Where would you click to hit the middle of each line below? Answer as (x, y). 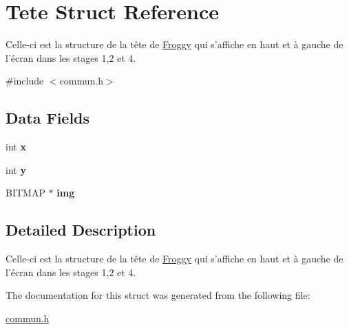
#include (25, 81)
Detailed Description (81, 230)
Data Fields (48, 118)
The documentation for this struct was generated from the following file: (158, 295)
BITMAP (25, 193)
